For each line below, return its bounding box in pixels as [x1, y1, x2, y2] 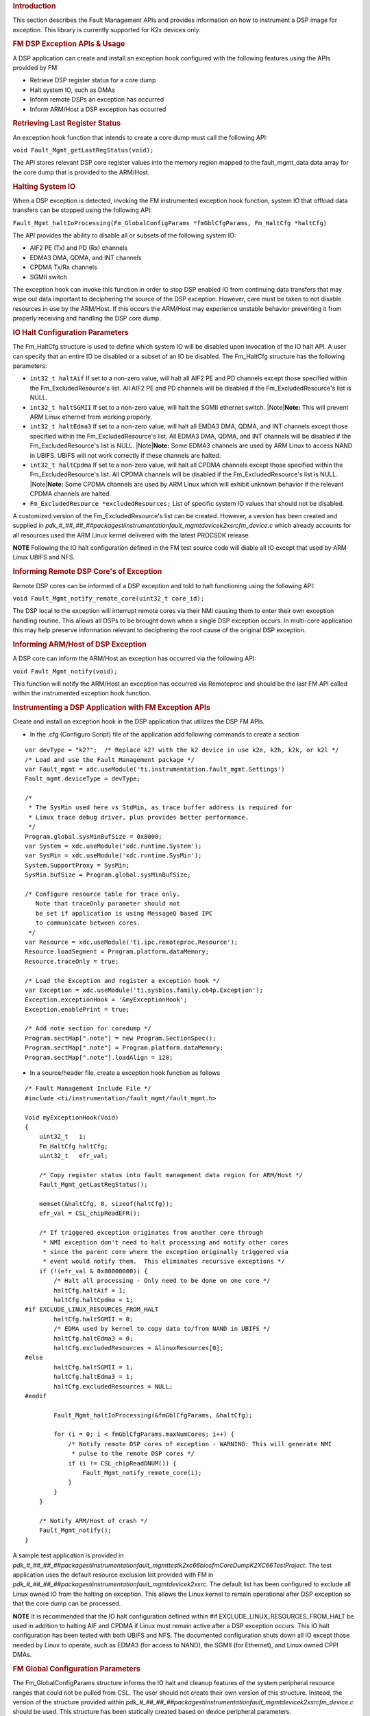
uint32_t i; [38, 1133, 87, 1141]
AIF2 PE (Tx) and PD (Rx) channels [29, 244, 128, 252]
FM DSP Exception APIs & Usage [12, 39, 125, 49]
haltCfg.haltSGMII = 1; [53, 1363, 134, 1371]
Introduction [12, 1, 56, 10]
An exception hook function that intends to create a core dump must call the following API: [12, 133, 268, 141]
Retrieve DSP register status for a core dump [29, 76, 156, 84]
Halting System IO [12, 182, 76, 192]
